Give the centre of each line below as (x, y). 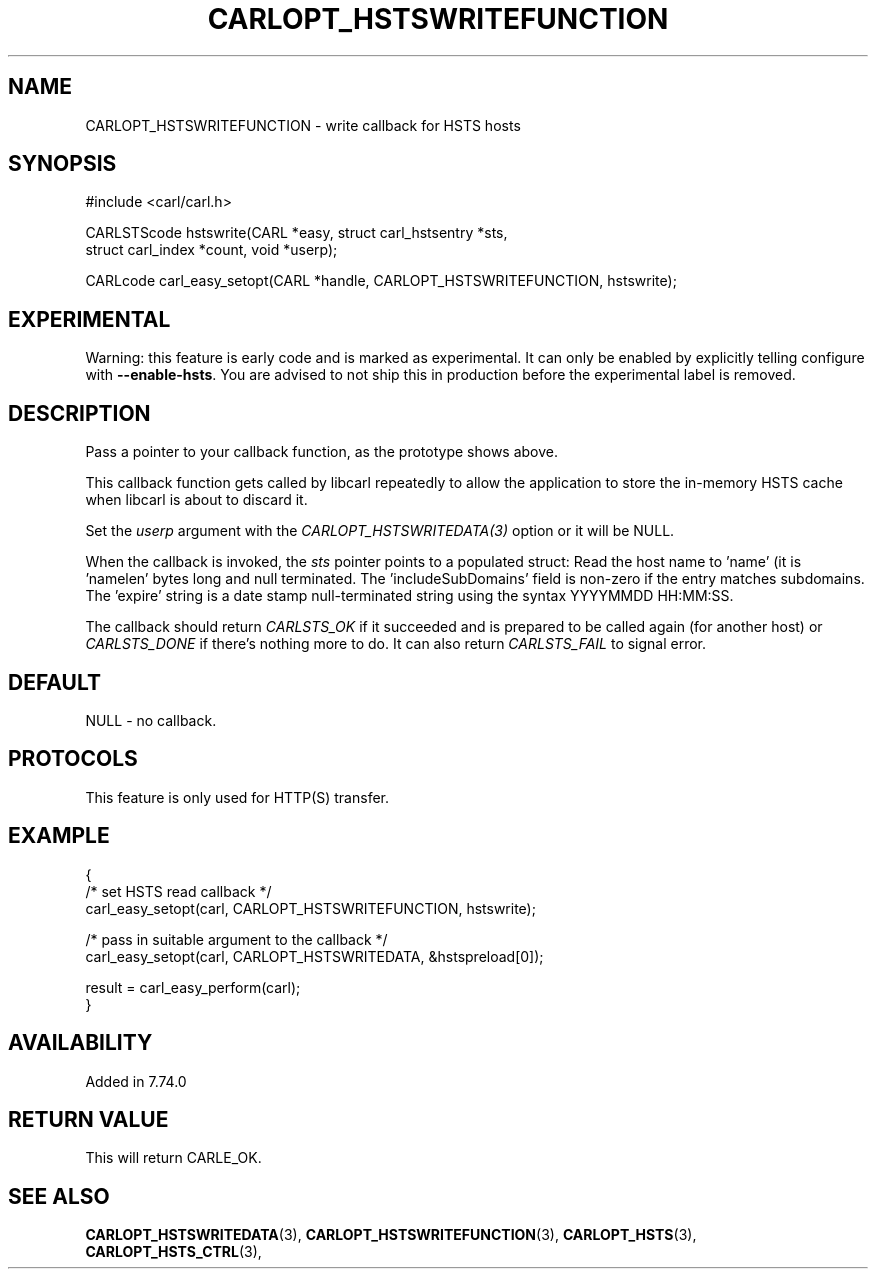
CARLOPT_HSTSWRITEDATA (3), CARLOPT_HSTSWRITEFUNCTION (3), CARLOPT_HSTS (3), (391, 1235)
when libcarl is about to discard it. (196, 500)
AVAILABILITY (80, 1043)
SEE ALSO (59, 1196)
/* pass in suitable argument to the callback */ (236, 939)
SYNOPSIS (62, 164)
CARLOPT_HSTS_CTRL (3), (173, 1252)
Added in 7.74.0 (136, 1081)
